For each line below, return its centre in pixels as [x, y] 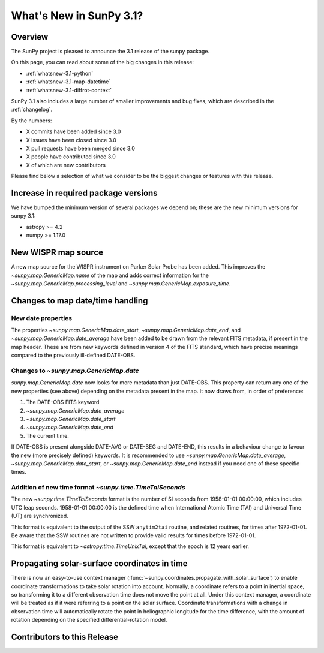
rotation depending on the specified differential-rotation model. [89, 620]
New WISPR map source [57, 253]
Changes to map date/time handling [79, 301]
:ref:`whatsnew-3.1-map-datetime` [68, 82]
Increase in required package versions [85, 193]
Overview [30, 37]
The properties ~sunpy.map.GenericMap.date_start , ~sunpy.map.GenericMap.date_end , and [126, 330]
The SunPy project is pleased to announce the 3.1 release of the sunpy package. [110, 52]
